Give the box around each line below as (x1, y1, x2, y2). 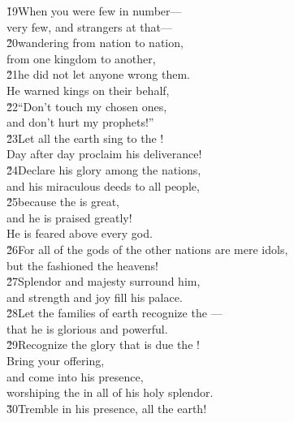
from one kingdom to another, (6, 50, 156, 67)
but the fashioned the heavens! (6, 256, 158, 273)
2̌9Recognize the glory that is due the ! (6, 336, 200, 353)
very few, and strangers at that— (6, 18, 173, 35)
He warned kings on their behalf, (6, 81, 170, 98)
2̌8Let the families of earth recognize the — (6, 304, 223, 321)
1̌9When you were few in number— (6, 2, 182, 19)
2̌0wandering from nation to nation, (6, 34, 184, 51)
